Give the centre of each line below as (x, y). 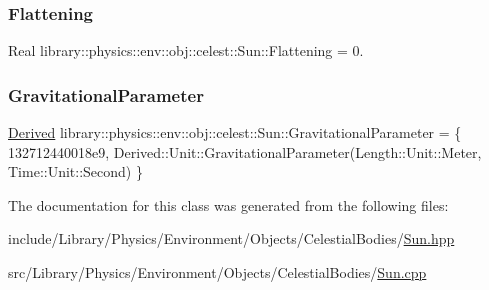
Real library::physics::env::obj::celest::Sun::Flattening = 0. (186, 50)
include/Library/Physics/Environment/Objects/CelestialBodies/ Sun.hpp (231, 238)
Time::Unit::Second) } (75, 171)
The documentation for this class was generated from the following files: (228, 204)
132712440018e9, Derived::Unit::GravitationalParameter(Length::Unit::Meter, (245, 151)
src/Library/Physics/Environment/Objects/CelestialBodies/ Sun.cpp (217, 272)
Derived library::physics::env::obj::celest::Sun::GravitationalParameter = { (235, 132)
